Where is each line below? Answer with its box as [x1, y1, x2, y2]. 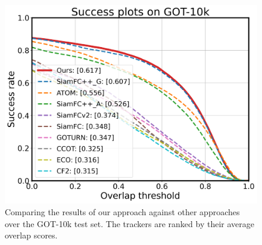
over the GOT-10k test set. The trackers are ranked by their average [5, 217, 254, 230]
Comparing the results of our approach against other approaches [5, 205, 240, 218]
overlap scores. [5, 229, 58, 241]
